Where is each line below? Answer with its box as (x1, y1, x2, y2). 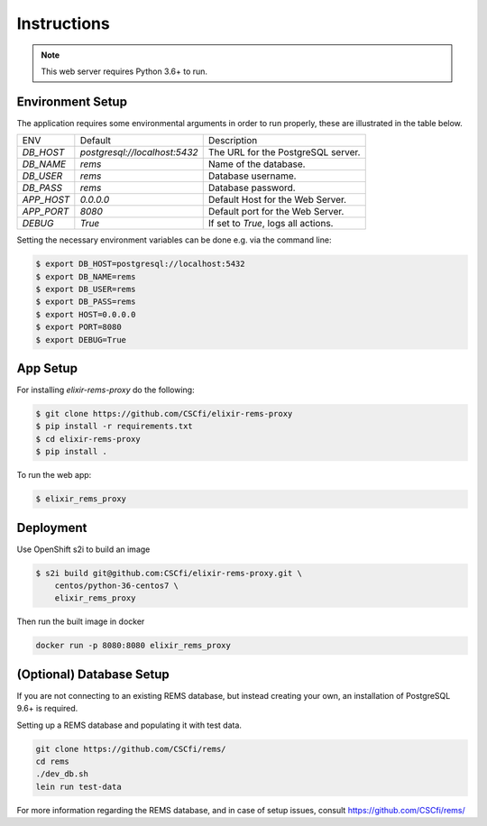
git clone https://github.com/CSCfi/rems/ (35, 744, 226, 754)
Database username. (207, 170, 297, 182)
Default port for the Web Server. (207, 206, 345, 218)
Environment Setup (16, 94, 128, 109)
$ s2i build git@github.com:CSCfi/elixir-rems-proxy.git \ (35, 568, 302, 578)
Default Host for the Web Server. (207, 194, 347, 206)
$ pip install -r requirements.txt (35, 421, 193, 432)
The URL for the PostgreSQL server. (207, 146, 361, 159)
